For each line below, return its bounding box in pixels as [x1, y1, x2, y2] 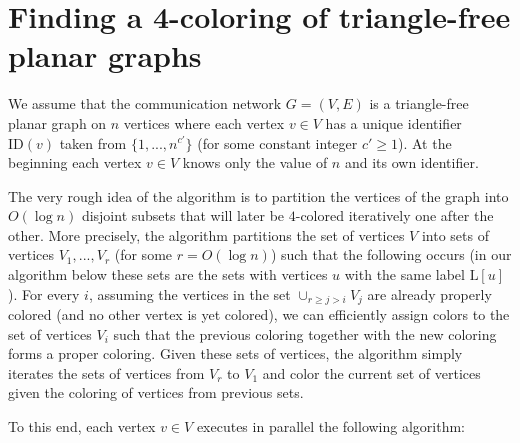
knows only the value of [182, 152, 328, 173]
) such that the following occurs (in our [270, 244, 512, 265]
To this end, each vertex [8, 416, 156, 437]
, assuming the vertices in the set [88, 283, 291, 304]
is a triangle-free [369, 93, 469, 114]
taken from [59, 132, 127, 153]
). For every [8, 283, 80, 304]
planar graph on [8, 112, 107, 133]
